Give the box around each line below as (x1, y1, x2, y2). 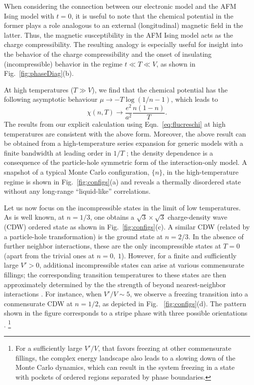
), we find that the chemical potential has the (92, 84, 228, 94)
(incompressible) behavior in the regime (4, 58, 123, 68)
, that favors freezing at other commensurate (98, 343, 232, 353)
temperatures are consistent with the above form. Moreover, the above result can (4, 128, 246, 138)
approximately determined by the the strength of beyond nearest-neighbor (4, 279, 226, 289)
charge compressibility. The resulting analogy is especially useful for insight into (4, 39, 243, 49)
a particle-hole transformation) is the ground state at (4, 231, 163, 241)
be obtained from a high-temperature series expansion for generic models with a (4, 138, 243, 148)
